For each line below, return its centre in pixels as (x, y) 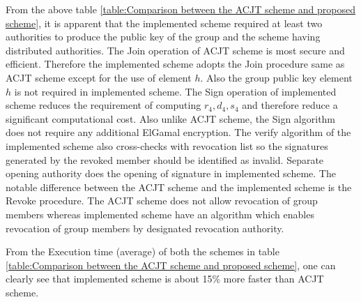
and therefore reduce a (290, 105)
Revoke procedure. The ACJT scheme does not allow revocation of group (162, 201)
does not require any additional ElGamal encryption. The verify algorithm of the (178, 132)
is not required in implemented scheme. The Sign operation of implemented (175, 91)
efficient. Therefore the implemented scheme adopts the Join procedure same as (175, 64)
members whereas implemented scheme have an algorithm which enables (160, 214)
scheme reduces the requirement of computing (103, 105)
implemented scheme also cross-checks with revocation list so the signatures (167, 145)
